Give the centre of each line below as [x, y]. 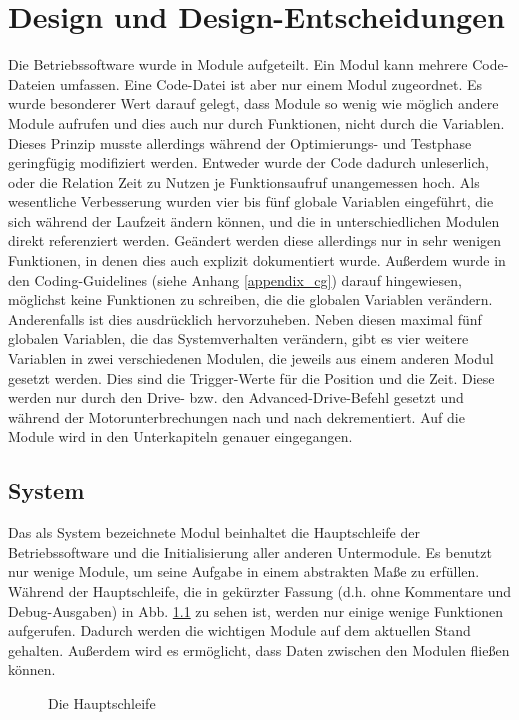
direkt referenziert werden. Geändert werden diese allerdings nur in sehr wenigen [255, 240]
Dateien [32, 83]
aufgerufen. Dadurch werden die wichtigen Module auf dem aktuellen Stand [239, 630]
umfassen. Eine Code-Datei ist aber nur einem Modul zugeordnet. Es [271, 83]
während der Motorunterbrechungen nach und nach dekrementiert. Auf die [236, 416]
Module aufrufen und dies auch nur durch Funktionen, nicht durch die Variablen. [256, 122]
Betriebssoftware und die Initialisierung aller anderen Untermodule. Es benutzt [250, 551]
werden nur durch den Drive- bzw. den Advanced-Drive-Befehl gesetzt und [236, 397]
